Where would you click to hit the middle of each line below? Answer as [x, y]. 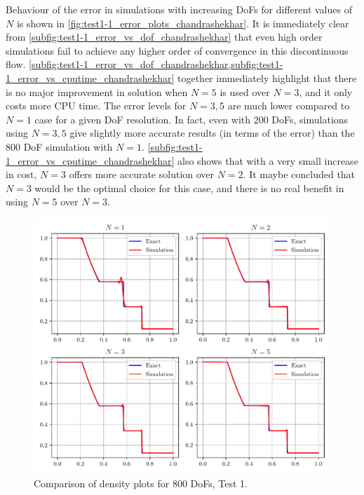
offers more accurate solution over [142, 174]
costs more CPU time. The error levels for [96, 106]
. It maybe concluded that [299, 174]
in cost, [21, 174]
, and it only [326, 91]
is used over [245, 91]
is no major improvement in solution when [97, 91]
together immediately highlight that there [267, 77]
